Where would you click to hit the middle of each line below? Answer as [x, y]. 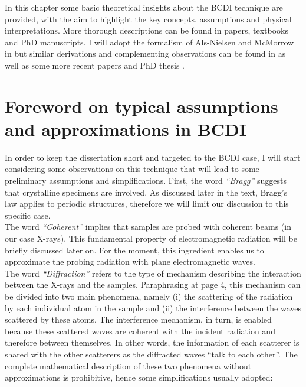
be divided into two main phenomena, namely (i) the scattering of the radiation [149, 296]
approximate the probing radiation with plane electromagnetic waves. [130, 261]
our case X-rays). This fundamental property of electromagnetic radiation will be [151, 238]
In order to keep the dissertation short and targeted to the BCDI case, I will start [153, 157]
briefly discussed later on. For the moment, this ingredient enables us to [134, 250]
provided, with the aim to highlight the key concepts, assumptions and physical [148, 19]
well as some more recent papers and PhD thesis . [95, 65]
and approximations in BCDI [126, 129]
